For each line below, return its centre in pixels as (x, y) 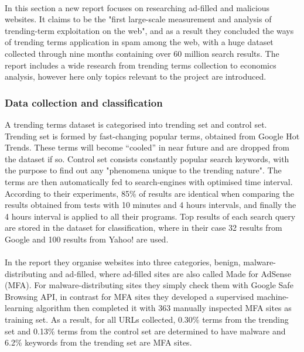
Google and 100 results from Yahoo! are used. (87, 239)
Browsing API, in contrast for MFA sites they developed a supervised (129, 296)
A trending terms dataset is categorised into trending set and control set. (136, 124)
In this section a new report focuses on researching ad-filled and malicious (137, 7)
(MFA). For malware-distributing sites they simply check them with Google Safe (149, 285)
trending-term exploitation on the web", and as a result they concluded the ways (149, 30)
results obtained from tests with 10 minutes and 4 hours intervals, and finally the (151, 205)
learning (19, 308)
